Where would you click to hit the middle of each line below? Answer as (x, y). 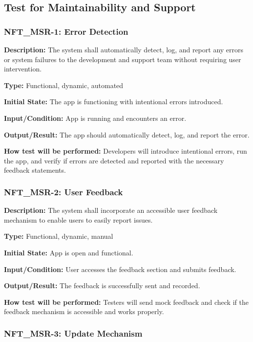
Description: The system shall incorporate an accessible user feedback (111, 210)
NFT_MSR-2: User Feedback (63, 192)
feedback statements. (35, 170)
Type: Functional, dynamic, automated (64, 85)
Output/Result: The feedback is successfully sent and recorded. (102, 285)
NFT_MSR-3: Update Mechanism (73, 333)
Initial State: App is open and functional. (69, 252)
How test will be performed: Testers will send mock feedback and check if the (126, 302)
